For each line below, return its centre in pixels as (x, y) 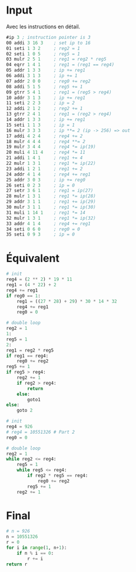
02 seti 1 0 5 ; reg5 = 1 (43, 54)
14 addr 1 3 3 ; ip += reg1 (46, 120)
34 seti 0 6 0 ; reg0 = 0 (43, 229)
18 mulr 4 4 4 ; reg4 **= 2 (46, 141)
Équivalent (33, 258)
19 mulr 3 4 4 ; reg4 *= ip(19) (51, 147)
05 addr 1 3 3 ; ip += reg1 (46, 70)
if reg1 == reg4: (27, 356)
